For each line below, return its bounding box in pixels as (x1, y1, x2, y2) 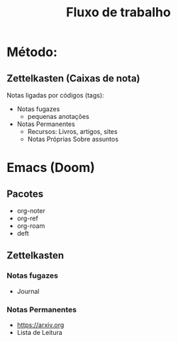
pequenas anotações (27, 113, 89, 120)
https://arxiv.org (16, 320, 65, 329)
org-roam (16, 222, 45, 230)
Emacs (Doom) (6, 160, 95, 176)
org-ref (16, 214, 38, 222)
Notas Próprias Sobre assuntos (27, 135, 118, 143)
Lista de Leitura (16, 328, 63, 336)
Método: (6, 44, 58, 60)
